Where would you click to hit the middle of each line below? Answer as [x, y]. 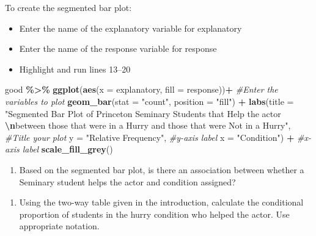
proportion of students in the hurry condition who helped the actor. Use [154, 214]
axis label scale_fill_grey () [59, 149]
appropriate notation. [59, 226]
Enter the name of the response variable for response [118, 48]
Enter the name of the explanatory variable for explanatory [130, 28]
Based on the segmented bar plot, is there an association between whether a [162, 169]
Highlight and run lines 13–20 [75, 69]
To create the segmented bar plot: [68, 7]
